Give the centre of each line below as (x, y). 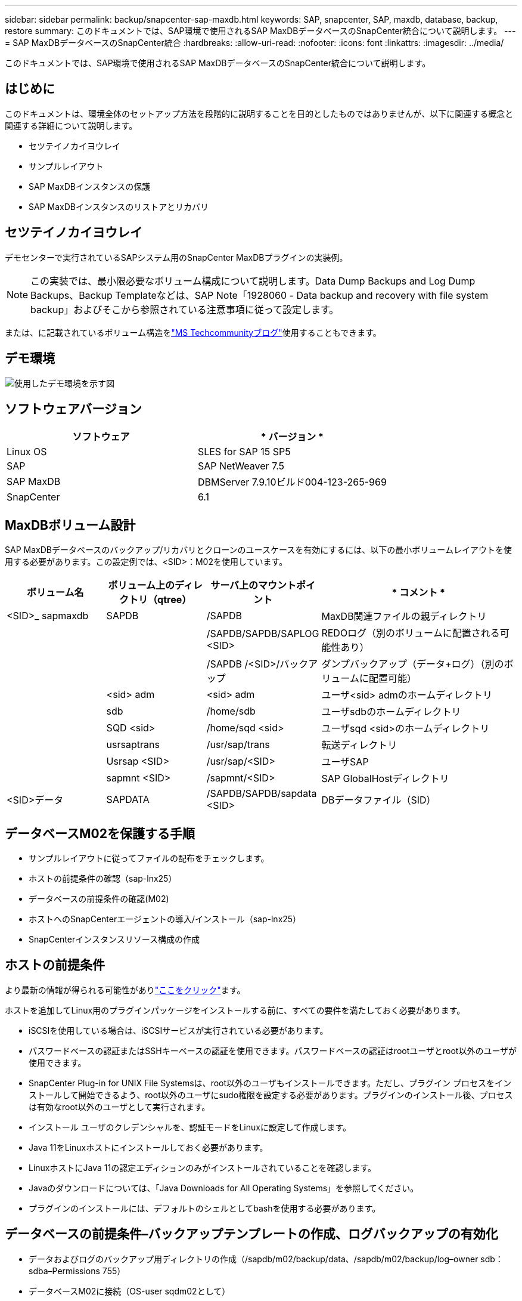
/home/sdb (231, 711)
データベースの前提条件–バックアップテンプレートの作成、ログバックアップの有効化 (251, 1234)
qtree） (175, 600)
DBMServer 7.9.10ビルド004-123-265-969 (292, 482)
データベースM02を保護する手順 (100, 833)
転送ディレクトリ (359, 745)
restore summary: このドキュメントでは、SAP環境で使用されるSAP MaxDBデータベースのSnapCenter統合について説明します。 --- (260, 31)
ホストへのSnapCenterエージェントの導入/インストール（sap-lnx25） (165, 919)
